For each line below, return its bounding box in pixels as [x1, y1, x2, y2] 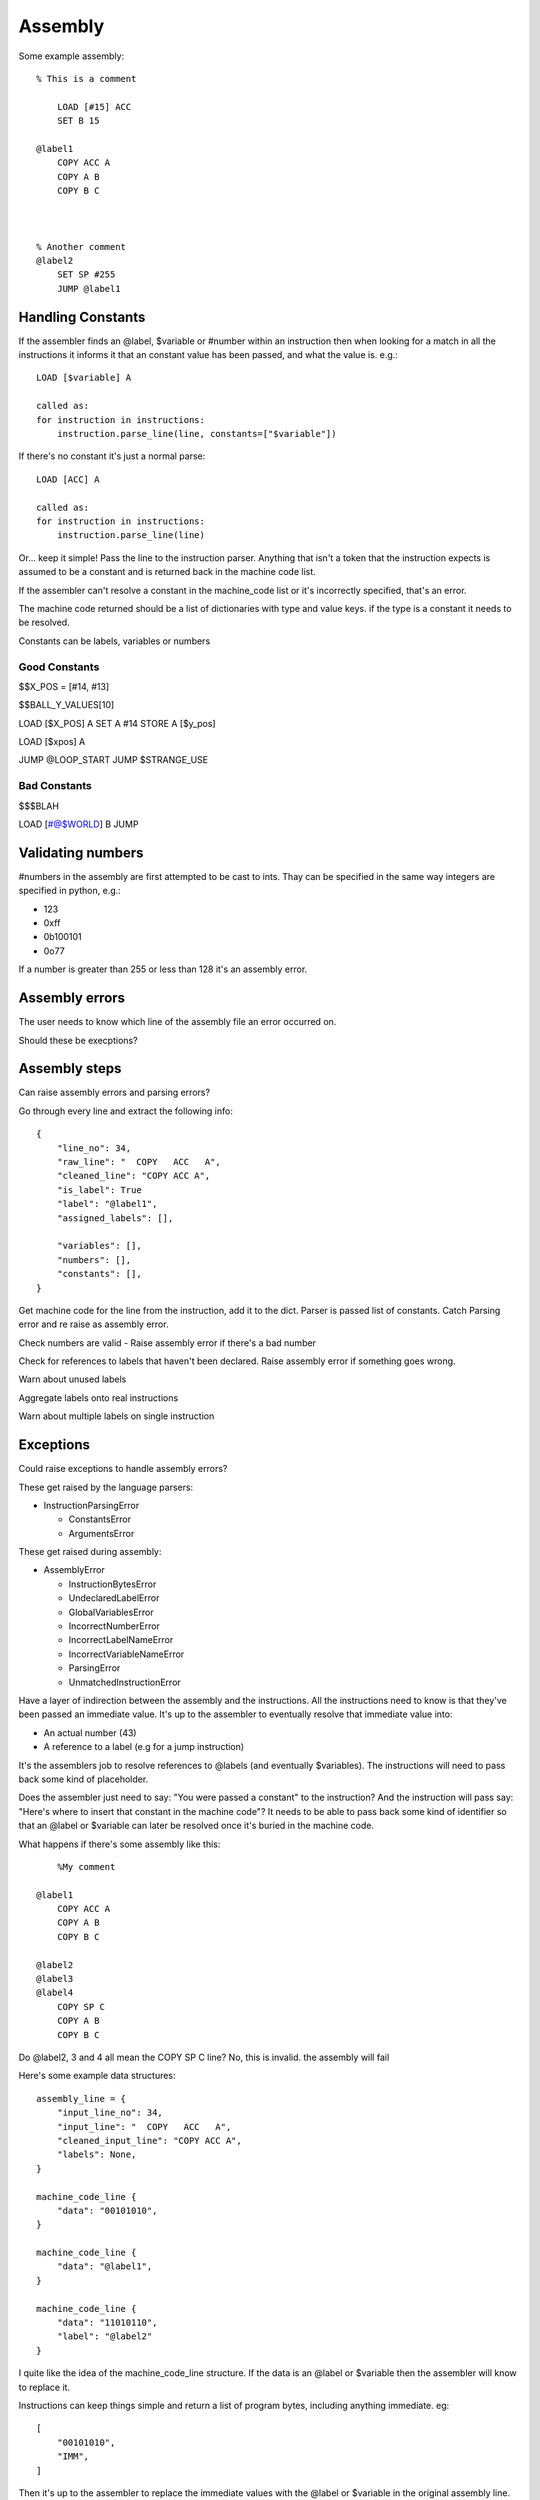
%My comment [56, 1861, 116, 1872]
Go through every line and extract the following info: [18, 1105, 234, 1117]
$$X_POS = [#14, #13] [18, 680, 110, 692]
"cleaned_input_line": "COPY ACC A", [56, 2135, 242, 2146]
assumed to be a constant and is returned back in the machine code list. [18, 566, 317, 578]
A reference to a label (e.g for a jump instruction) [43, 1741, 245, 1753]
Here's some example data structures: [18, 2070, 176, 2082]
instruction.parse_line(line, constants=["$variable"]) [56, 428, 337, 440]
